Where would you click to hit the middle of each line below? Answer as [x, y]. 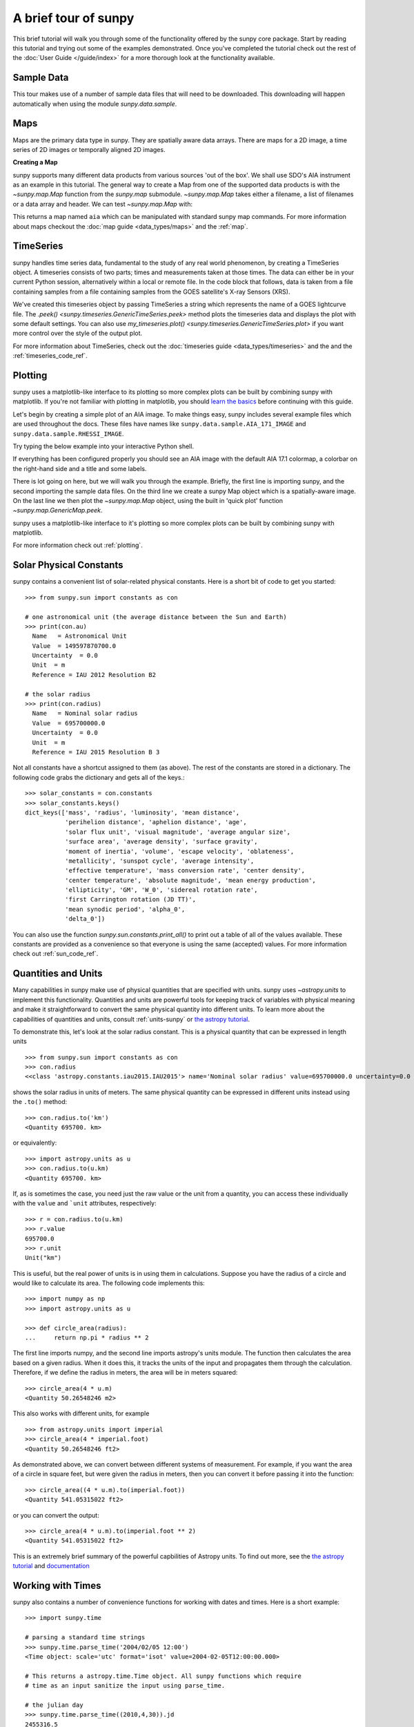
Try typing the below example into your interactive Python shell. [103, 446]
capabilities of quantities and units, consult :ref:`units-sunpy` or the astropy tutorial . [131, 1019]
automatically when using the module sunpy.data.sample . [95, 104]
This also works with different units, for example [81, 1413]
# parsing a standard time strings [85, 1638]
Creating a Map [35, 162]
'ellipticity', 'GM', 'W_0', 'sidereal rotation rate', [161, 890]
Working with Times [57, 1585]
